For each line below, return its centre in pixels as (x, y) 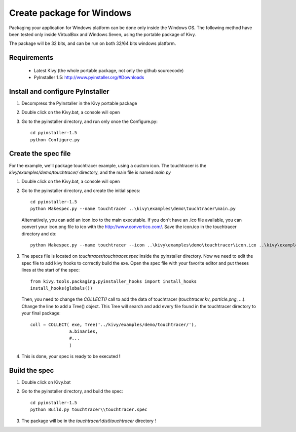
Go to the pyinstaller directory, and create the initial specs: (81, 191)
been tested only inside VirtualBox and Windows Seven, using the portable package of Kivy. (103, 34)
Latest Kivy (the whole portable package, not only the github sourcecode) (109, 70)
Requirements (31, 58)
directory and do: (39, 234)
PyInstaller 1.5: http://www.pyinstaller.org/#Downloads (89, 78)
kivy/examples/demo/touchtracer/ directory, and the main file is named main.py (90, 172)
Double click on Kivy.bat (46, 382)
